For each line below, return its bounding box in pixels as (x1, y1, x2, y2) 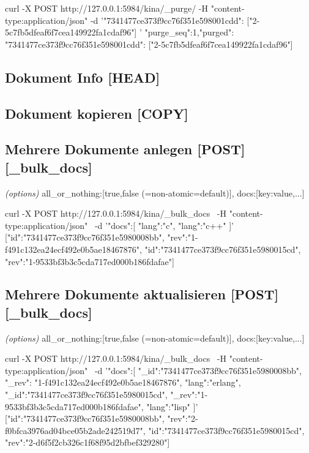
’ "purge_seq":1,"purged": (139, 26, 234, 39)
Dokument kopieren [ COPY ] (5, 103, 188, 122)
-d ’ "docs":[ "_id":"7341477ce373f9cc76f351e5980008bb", (94, 364, 302, 376)
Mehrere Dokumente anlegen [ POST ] (5, 140, 245, 159)
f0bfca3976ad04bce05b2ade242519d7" (5, 424, 143, 436)
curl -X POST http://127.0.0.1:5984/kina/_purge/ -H (5, 2, 209, 14)
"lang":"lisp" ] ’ (146, 400, 198, 413)
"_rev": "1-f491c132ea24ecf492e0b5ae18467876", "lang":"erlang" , (5, 376, 241, 389)
